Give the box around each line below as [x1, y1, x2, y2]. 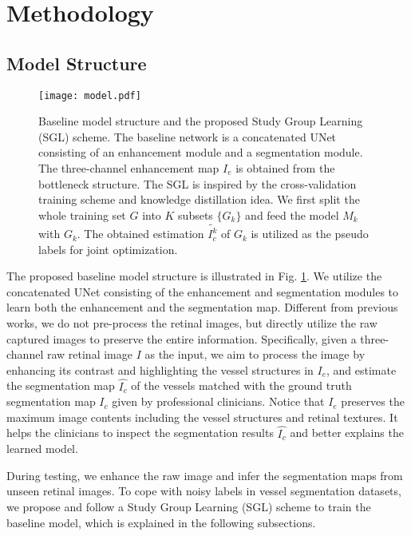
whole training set [38, 206, 126, 223]
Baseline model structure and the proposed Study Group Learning [38, 113, 363, 129]
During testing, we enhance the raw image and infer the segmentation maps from [6, 467, 403, 483]
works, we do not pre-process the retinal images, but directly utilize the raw [6, 315, 377, 332]
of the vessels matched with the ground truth [131, 377, 352, 394]
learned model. [6, 440, 78, 457]
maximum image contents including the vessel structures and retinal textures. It [6, 408, 398, 425]
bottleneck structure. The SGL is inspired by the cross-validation [38, 175, 357, 192]
